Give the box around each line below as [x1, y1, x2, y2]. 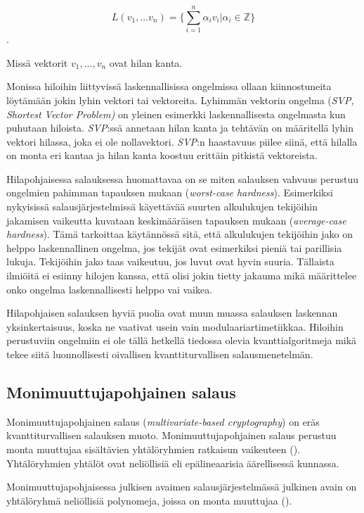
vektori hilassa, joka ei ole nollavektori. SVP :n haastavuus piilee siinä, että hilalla [6, 134, 358, 148]
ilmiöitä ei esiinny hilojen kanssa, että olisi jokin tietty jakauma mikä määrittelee [6, 268, 357, 283]
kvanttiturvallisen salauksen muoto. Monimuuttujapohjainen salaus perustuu [6, 428, 337, 443]
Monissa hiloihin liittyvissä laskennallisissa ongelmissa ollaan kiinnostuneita [6, 79, 332, 94]
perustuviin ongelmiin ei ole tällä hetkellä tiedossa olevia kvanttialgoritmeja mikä [6, 333, 357, 348]
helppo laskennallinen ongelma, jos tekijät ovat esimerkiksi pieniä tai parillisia [6, 240, 342, 255]
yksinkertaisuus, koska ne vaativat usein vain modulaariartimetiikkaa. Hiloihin [6, 319, 344, 334]
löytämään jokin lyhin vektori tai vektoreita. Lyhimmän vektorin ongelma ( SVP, [6, 92, 354, 107]
